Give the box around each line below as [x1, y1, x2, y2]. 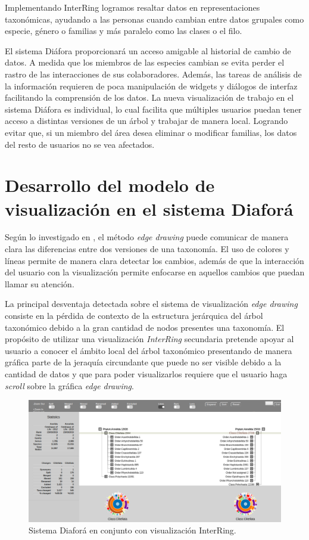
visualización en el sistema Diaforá [5, 196, 294, 221]
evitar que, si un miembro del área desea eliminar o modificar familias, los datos [5, 126, 297, 138]
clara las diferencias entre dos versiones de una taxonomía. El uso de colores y [5, 243, 289, 255]
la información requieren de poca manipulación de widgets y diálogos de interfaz [5, 79, 298, 92]
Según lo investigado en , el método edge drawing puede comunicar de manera [5, 231, 289, 243]
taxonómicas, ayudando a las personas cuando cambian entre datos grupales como [5, 13, 304, 25]
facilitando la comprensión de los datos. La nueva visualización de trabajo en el [5, 91, 294, 104]
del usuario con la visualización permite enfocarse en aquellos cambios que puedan [5, 266, 305, 278]
